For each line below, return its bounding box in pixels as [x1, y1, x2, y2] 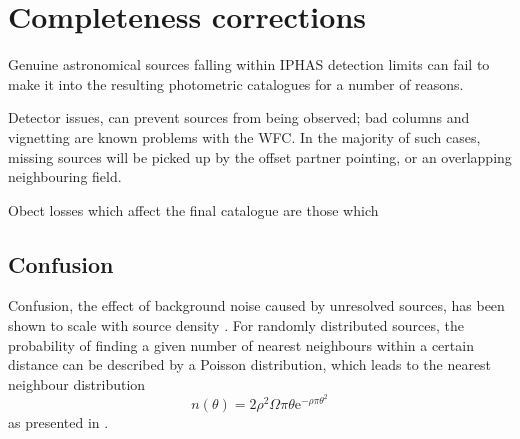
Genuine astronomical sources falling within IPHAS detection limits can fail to [8, 54, 490, 75]
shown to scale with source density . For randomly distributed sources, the [8, 315, 464, 336]
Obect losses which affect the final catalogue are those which [8, 199, 379, 220]
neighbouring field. [8, 166, 122, 187]
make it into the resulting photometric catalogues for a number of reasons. [8, 73, 464, 94]
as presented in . [8, 412, 109, 433]
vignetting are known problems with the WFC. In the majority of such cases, [8, 126, 481, 147]
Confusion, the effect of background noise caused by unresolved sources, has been [8, 295, 505, 316]
